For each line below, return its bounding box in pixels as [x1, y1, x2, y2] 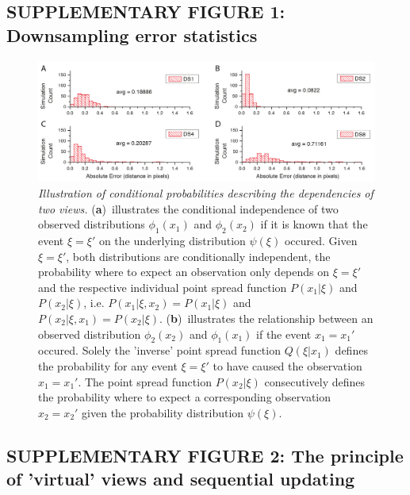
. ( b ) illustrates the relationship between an [159, 309, 374, 326]
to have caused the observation [213, 357, 362, 374]
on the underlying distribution [98, 232, 246, 248]
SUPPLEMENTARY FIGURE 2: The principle [6, 443, 404, 467]
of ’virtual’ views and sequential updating [6, 466, 355, 491]
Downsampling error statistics [6, 22, 258, 47]
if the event [256, 325, 312, 342]
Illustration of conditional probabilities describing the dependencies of [38, 184, 374, 201]
